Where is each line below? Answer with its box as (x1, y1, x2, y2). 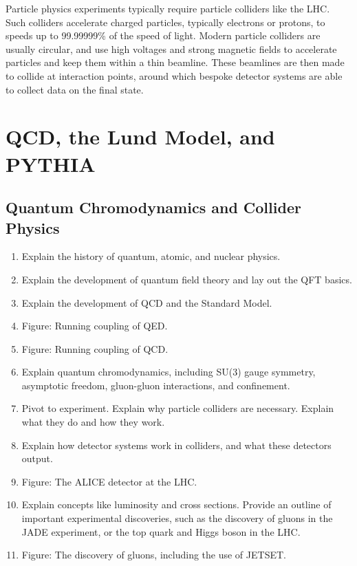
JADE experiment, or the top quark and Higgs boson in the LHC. (21, 524, 301, 538)
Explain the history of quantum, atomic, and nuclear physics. (21, 249, 281, 263)
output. (21, 451, 53, 466)
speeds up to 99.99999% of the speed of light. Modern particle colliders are (6, 28, 321, 43)
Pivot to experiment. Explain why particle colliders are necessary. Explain (21, 401, 334, 415)
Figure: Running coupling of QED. (21, 318, 168, 333)
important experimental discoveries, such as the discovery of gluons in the (21, 511, 333, 525)
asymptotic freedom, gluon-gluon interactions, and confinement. (21, 378, 290, 392)
